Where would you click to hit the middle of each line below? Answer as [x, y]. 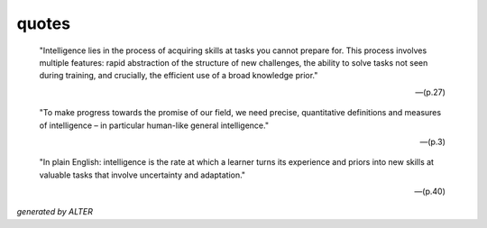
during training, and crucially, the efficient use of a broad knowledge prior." [179, 76]
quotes [44, 23]
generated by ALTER [55, 212]
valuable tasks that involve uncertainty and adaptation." [142, 175]
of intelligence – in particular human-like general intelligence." [154, 125]
